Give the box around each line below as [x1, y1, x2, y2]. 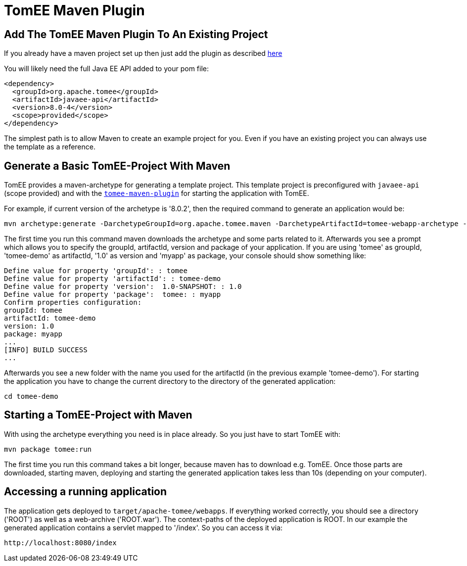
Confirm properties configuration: [4, 298, 142, 307]
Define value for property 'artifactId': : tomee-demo [4, 275, 221, 283]
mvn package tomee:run [4, 445, 92, 453]
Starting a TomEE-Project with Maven [4, 409, 192, 422]
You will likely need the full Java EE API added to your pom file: [4, 64, 209, 73]
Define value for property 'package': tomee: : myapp [4, 290, 221, 299]
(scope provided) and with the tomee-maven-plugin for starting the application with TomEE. [4, 189, 309, 198]
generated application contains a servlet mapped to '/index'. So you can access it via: [4, 523, 283, 532]
